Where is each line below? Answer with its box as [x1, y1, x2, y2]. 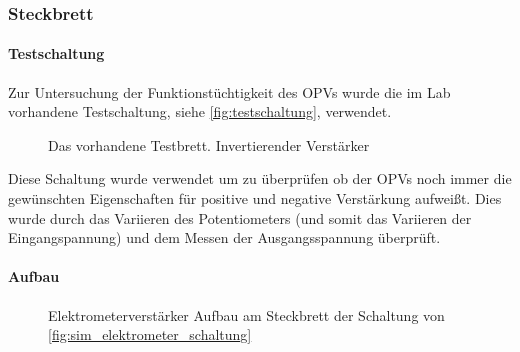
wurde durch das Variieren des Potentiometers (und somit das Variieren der [8, 207, 472, 228]
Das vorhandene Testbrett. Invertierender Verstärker [48, 134, 370, 155]
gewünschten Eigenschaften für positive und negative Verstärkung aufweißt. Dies [8, 188, 502, 209]
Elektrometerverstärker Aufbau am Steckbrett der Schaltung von [48, 304, 445, 325]
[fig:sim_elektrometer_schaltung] [48, 324, 252, 345]
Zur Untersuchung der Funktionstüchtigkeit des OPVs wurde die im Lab [8, 81, 451, 102]
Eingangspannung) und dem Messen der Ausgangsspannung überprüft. [8, 227, 441, 248]
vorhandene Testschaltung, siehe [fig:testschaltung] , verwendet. [8, 101, 392, 122]
